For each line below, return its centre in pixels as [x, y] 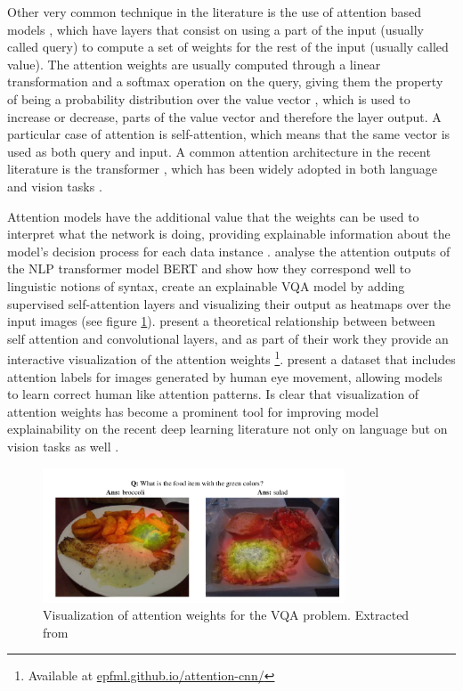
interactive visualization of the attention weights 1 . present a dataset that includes [231, 358]
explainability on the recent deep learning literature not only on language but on [227, 429]
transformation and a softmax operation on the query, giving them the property [225, 81]
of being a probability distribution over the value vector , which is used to [209, 98]
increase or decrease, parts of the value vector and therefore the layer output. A [224, 116]
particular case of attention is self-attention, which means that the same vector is [229, 134]
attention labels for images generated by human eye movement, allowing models [225, 376]
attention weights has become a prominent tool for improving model [193, 411]
